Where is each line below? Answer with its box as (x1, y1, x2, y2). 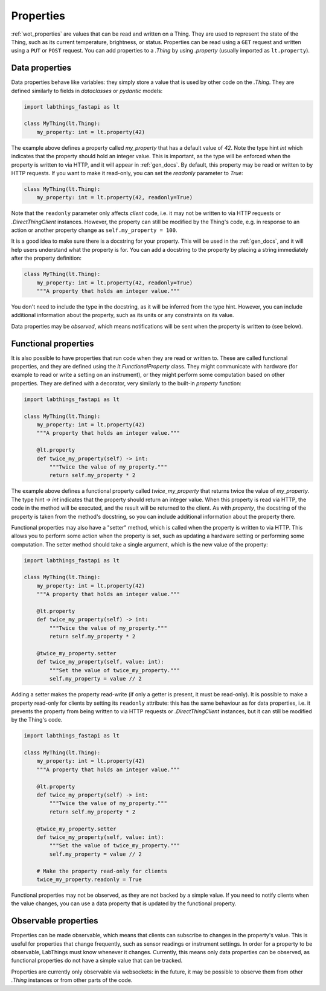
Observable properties (11, 916, 99, 926)
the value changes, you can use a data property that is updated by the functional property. (11, 900, 237, 907)
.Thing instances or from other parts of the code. (11, 977, 133, 984)
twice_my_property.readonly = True (36, 876, 142, 883)
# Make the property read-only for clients (36, 867, 167, 874)
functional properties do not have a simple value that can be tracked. (11, 957, 183, 964)
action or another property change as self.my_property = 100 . (11, 226, 177, 234)
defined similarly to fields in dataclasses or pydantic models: (11, 87, 163, 94)
